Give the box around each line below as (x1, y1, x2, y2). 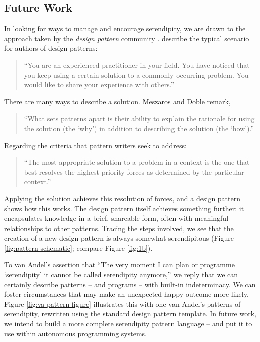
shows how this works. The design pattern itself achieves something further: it (4, 203, 244, 213)
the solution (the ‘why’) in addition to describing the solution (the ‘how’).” (24, 123, 254, 133)
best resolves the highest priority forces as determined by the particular (24, 166, 244, 177)
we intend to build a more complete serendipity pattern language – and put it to (4, 318, 252, 329)
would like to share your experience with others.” (24, 79, 175, 90)
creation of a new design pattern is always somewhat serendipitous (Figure (4, 233, 234, 243)
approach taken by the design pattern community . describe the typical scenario (4, 33, 249, 43)
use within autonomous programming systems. (4, 328, 147, 338)
